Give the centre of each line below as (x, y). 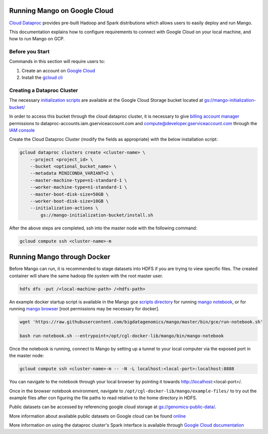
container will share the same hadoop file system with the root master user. (86, 276)
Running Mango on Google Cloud (61, 11)
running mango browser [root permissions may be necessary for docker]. (84, 309)
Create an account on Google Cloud (58, 71)
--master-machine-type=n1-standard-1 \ (79, 180)
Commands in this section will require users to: (57, 62)
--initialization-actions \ (64, 208)
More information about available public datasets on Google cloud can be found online (98, 416)
